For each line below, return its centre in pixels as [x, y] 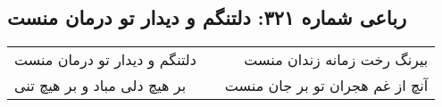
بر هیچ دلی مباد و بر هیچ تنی [100, 86]
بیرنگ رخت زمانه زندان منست [336, 60]
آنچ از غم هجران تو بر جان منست [326, 86]
